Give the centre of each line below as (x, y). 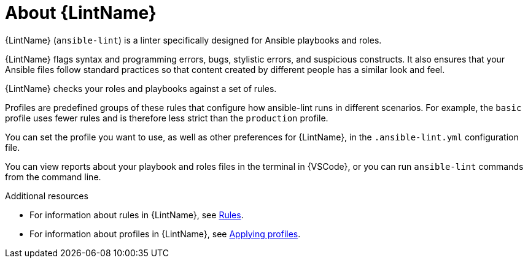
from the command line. (53, 177)
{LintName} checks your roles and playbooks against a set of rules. (141, 88)
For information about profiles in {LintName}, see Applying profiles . (165, 234)
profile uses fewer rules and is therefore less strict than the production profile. (167, 118)
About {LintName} (81, 13)
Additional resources (47, 196)
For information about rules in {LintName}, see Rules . (137, 215)
